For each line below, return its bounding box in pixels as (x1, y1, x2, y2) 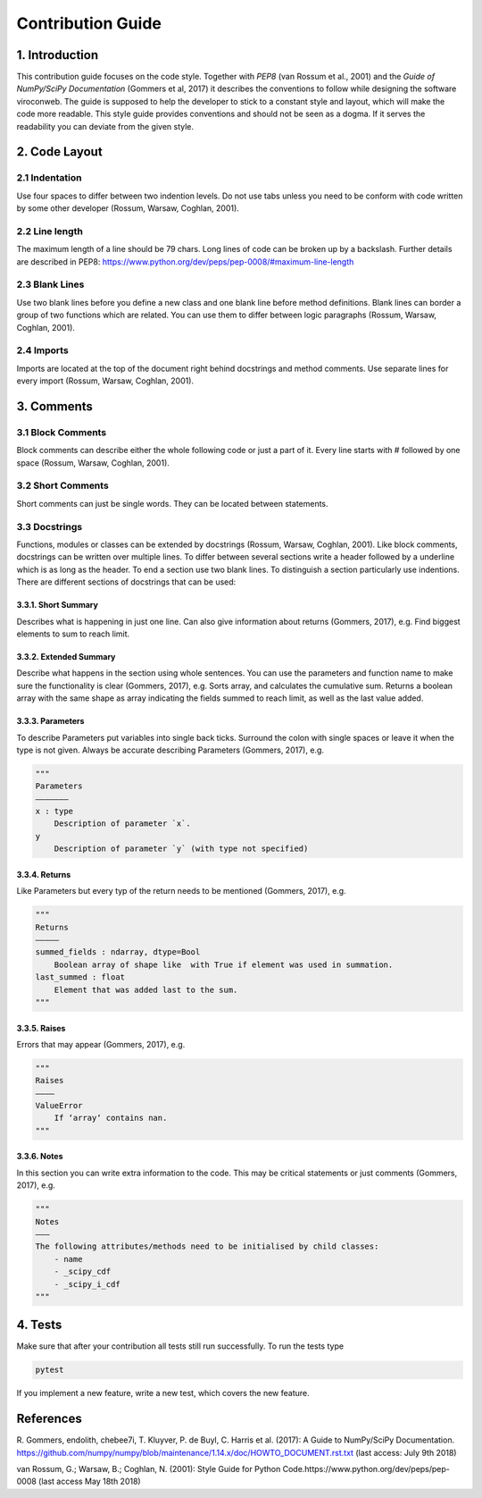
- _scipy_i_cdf (54, 1279, 120, 1289)
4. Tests (16, 1317, 62, 1333)
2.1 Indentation (16, 172, 82, 184)
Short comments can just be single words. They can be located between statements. (16, 498, 329, 509)
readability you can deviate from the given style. (16, 121, 195, 131)
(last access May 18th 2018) (38, 1476, 142, 1487)
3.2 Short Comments (16, 479, 109, 492)
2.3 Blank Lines (16, 278, 85, 290)
